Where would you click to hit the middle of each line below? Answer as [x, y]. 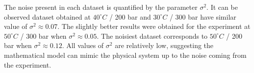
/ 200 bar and [130, 16]
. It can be [222, 7]
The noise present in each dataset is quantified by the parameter [101, 7]
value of [16, 26]
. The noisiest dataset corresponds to [152, 36]
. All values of [83, 45]
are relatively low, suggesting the [164, 45]
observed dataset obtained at [47, 16]
